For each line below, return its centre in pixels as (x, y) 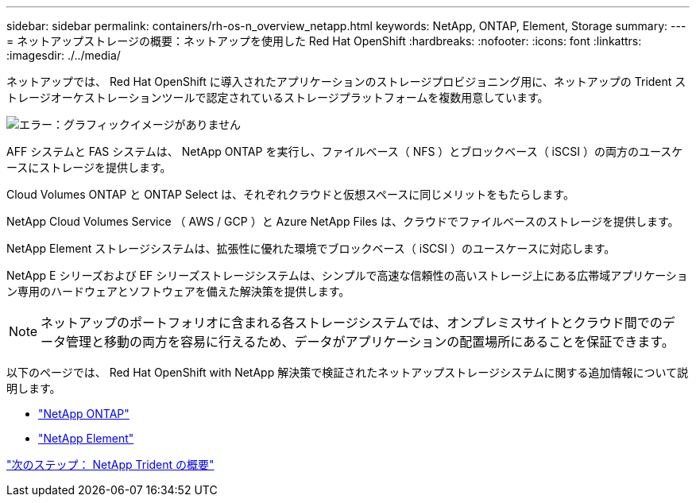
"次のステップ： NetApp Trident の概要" (110, 464)
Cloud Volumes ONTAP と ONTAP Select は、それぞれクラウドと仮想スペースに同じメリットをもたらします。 (290, 194)
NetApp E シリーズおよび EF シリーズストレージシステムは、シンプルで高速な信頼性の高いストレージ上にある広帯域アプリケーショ (347, 275)
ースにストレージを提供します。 (89, 167)
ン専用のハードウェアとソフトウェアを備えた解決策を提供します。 (178, 291)
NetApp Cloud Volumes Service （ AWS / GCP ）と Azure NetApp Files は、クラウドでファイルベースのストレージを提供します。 (343, 221)
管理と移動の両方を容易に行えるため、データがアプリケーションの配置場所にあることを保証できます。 (370, 342)
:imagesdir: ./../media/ (64, 55)
